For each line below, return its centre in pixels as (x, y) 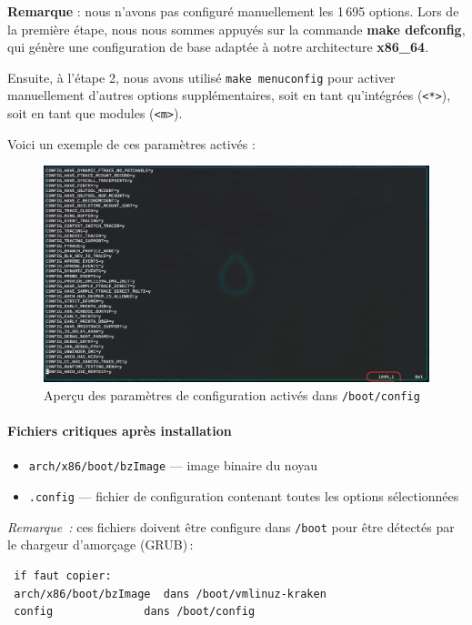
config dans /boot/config (135, 612)
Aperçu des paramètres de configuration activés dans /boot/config (232, 395)
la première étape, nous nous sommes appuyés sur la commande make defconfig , (236, 29)
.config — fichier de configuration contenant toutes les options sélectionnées (244, 496)
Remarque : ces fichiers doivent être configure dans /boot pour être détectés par (231, 526)
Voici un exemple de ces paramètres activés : (131, 143)
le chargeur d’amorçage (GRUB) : (100, 544)
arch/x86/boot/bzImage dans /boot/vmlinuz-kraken (170, 594)
